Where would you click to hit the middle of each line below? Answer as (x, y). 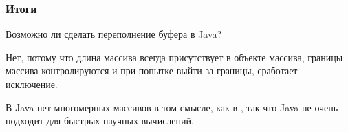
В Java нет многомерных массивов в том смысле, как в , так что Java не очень (172, 107)
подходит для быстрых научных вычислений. (100, 121)
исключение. (32, 84)
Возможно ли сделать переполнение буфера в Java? (114, 34)
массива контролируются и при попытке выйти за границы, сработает (152, 70)
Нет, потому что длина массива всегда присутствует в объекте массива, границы (174, 57)
